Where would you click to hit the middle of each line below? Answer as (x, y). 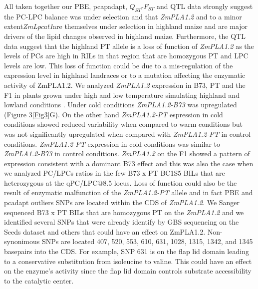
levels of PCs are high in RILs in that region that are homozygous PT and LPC (126, 56)
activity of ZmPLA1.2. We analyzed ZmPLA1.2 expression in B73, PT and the (125, 85)
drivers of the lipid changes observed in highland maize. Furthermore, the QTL (125, 36)
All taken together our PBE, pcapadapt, (66, 6)
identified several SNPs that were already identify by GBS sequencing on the (122, 222)
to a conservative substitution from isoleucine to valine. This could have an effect (128, 261)
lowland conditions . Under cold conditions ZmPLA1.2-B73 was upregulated (121, 105)
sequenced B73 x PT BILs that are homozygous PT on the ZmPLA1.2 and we (124, 212)
